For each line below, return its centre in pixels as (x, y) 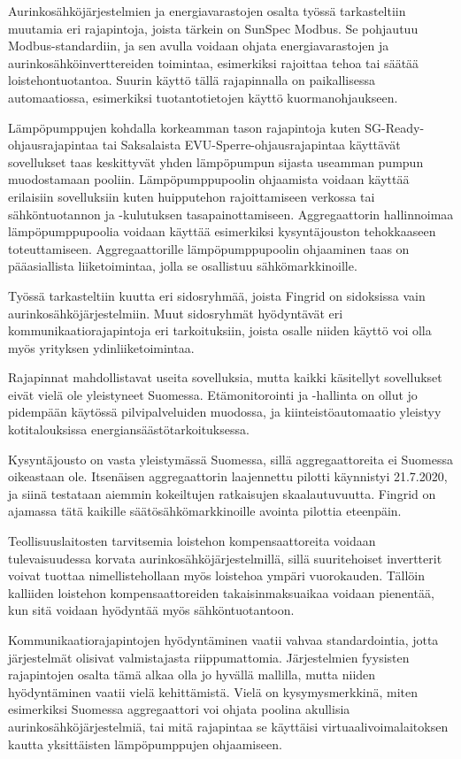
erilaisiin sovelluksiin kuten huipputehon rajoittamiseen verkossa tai (192, 196)
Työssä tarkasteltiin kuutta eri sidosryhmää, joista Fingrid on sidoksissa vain (217, 295)
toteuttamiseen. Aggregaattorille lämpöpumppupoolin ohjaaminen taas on (209, 248)
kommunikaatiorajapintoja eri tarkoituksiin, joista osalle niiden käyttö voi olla (220, 330)
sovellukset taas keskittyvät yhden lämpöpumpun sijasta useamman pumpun (216, 161)
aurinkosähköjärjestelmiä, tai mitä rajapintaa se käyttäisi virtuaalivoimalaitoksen (228, 726)
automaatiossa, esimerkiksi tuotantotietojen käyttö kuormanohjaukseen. (203, 97)
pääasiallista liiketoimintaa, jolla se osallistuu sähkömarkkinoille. (183, 266)
